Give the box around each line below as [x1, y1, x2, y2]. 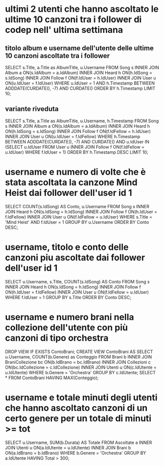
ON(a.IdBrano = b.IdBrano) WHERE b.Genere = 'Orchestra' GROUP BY [5, 450, 146, 456]
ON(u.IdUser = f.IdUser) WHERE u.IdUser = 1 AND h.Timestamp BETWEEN [5, 80, 155, 86]
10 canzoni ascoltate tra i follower [5, 52, 110, 60]
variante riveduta [5, 105, 59, 113]
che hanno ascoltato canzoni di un [5, 402, 148, 413]
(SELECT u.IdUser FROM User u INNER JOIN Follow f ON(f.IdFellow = [5, 144, 145, 150]
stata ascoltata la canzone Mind [5, 177, 138, 188]
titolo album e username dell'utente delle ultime [5, 44, 154, 52]
